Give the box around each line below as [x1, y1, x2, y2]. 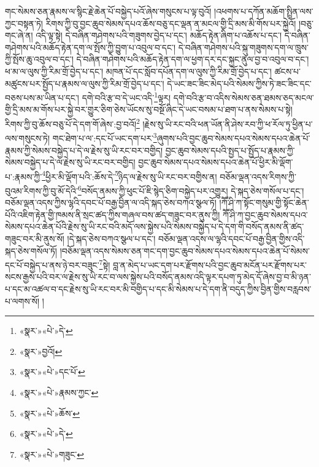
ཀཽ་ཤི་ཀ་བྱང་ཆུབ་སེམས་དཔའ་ [222, 208, 308, 221]
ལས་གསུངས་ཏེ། [5, 131, 50, 144]
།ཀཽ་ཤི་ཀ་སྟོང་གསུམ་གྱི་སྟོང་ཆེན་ [219, 196, 309, 209]
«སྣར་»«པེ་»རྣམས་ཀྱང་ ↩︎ [19, 385, 99, 398]
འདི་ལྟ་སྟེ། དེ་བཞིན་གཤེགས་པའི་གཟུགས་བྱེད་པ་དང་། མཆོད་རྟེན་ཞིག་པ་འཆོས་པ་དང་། [36, 29, 282, 42]
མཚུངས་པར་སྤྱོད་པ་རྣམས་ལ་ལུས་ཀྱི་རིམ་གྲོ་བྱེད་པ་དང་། [5, 77, 164, 89]
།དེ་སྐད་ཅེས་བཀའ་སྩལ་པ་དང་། [67, 232, 156, 245]
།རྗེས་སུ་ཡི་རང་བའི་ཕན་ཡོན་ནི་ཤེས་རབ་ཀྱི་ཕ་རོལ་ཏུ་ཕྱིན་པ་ [142, 117, 313, 130]
